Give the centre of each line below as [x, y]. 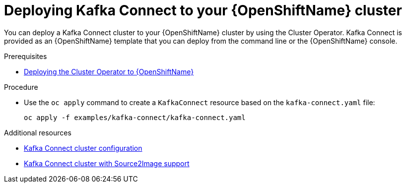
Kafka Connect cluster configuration [83, 148]
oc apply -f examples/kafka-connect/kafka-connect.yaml [135, 117]
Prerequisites [26, 56]
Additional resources [38, 132]
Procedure [21, 87]
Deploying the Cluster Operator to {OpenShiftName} [109, 71]
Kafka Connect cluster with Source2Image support [107, 163]
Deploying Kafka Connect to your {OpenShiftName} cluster [203, 10]
